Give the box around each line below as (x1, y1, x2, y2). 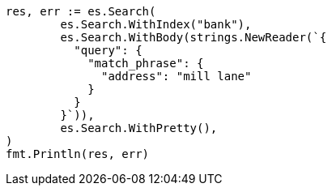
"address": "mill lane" (101, 70, 252, 83)
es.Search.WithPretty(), (60, 122, 218, 134)
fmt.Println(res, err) (6, 147, 150, 160)
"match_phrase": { (87, 57, 204, 70)
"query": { (74, 44, 143, 57)
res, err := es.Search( (6, 5, 156, 18)
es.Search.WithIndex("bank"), (60, 18, 252, 31)
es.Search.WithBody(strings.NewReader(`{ (60, 31, 327, 44)
